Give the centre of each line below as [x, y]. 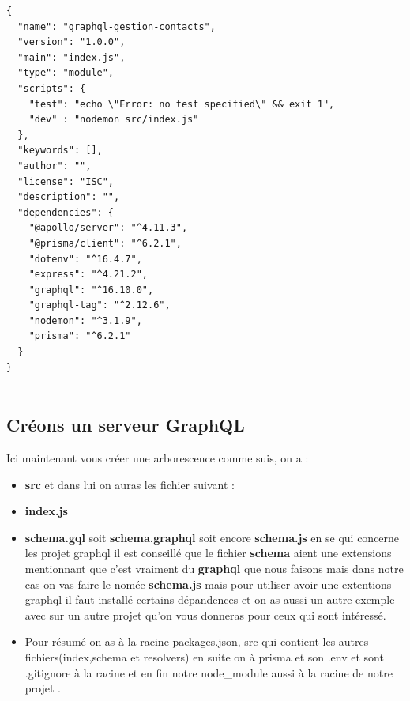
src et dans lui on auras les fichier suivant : [130, 484]
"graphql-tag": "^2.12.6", [100, 305]
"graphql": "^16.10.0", [91, 290]
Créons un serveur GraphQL [126, 425]
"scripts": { [52, 88]
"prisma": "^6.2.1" [80, 336]
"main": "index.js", [71, 57]
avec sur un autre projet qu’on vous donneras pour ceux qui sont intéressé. [205, 614]
